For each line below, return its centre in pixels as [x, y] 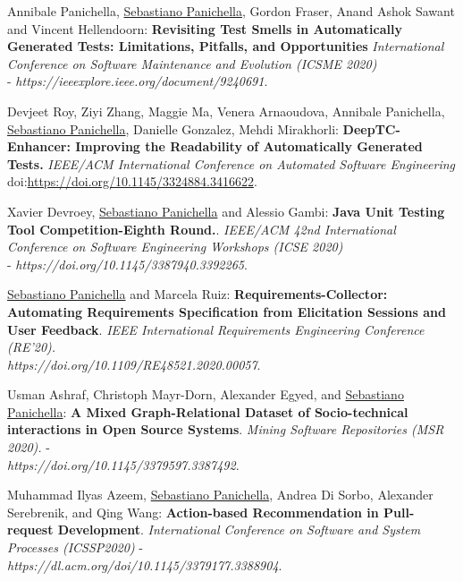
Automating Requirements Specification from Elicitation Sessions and [227, 311]
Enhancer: [39, 146]
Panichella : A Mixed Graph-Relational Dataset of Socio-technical [208, 411]
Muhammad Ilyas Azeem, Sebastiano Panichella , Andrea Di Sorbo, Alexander [220, 495]
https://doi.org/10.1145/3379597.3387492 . [123, 464]
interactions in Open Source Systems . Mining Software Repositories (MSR [226, 429]
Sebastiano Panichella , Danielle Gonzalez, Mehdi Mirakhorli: [173, 128]
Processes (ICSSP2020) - [75, 547]
